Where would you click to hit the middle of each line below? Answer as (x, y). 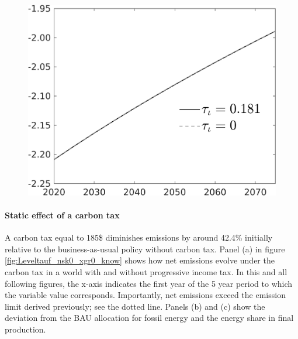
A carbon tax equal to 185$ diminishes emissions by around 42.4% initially (139, 237)
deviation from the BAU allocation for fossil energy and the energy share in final (149, 318)
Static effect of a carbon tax (62, 215)
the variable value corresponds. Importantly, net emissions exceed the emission (145, 295)
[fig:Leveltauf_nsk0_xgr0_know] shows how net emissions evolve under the (140, 260)
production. (25, 329)
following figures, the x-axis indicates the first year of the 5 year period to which (149, 283)
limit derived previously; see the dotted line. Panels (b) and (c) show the (135, 306)
